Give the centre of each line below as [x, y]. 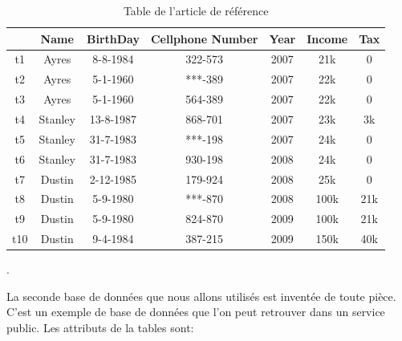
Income [327, 38]
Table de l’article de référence [196, 10]
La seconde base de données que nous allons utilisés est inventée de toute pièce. [201, 296]
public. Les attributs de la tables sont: [100, 327]
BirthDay [113, 38]
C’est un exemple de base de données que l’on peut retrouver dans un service [196, 312]
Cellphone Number [204, 38]
